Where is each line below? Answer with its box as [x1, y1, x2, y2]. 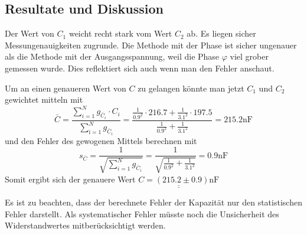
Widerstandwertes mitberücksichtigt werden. [5, 219, 166, 231]
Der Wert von [5, 27, 54, 40]
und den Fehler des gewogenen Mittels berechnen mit [5, 134, 197, 146]
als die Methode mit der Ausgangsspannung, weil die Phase [5, 50, 220, 63]
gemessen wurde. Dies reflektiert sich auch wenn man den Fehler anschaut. [5, 61, 275, 74]
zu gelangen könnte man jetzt [138, 81, 244, 94]
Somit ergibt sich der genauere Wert [5, 172, 136, 185]
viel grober [230, 50, 269, 63]
